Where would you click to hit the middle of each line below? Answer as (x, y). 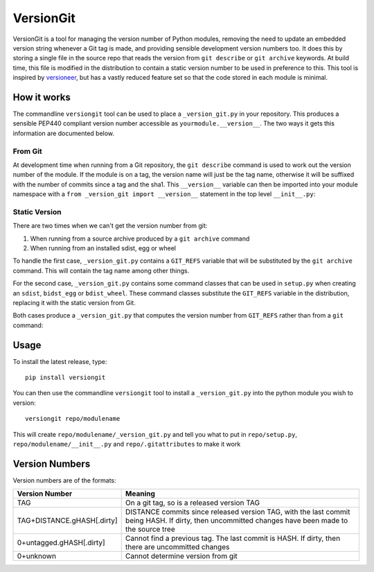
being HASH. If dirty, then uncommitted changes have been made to (237, 521)
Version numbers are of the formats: (65, 480)
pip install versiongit (65, 378)
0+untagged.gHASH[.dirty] (61, 543)
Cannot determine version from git (181, 556)
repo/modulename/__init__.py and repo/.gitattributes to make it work (127, 444)
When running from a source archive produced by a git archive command (140, 239)
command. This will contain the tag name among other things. (101, 270)
